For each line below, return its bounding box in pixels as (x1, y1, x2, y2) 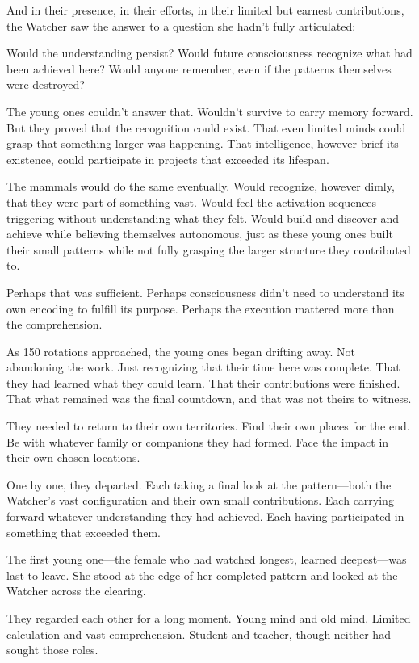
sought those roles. (6, 641, 98, 658)
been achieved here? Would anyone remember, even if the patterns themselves (6, 60, 392, 77)
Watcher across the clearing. (6, 582, 146, 599)
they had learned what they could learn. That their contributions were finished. (6, 374, 400, 391)
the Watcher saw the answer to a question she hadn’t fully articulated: (6, 17, 356, 34)
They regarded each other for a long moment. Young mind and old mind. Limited (6, 610, 411, 626)
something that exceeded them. (6, 523, 161, 540)
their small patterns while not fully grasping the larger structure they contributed (6, 241, 411, 258)
